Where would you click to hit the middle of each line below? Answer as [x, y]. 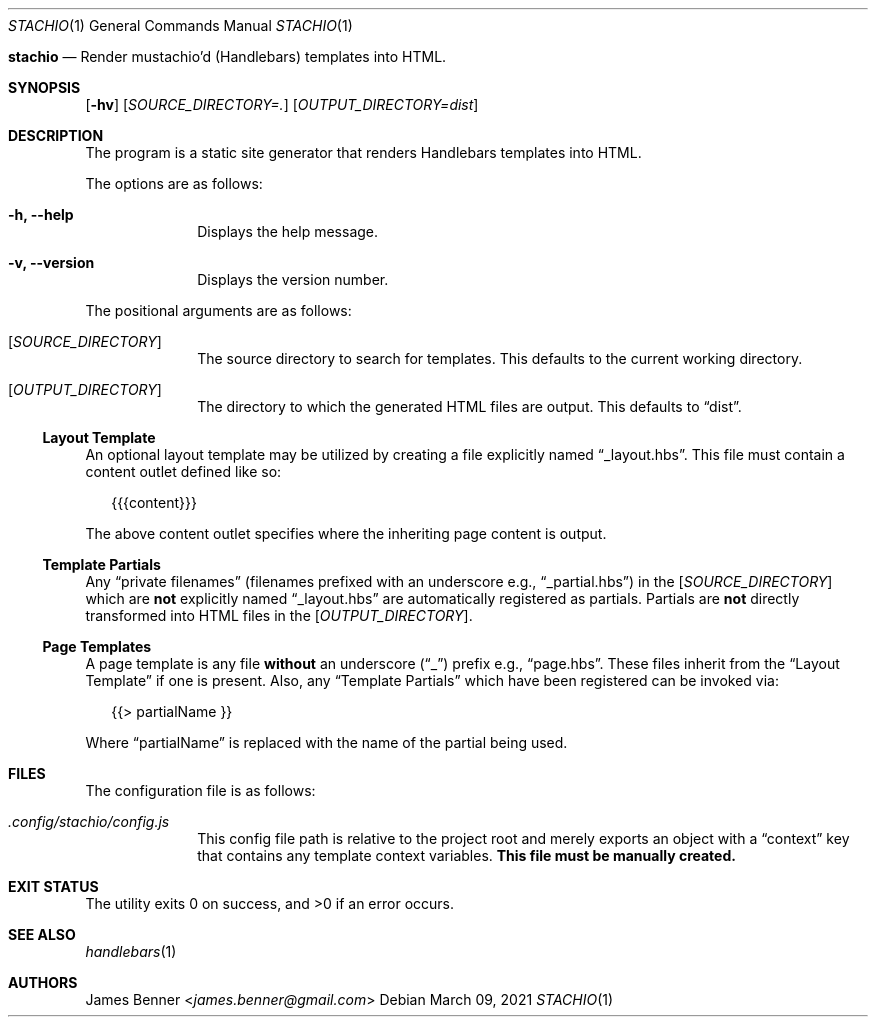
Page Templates [97, 646]
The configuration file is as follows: [200, 790]
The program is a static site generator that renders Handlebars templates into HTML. [363, 152]
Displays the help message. [288, 231]
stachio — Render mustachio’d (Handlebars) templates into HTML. [227, 56]
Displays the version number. [293, 279]
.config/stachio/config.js [89, 821]
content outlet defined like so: [183, 471]
